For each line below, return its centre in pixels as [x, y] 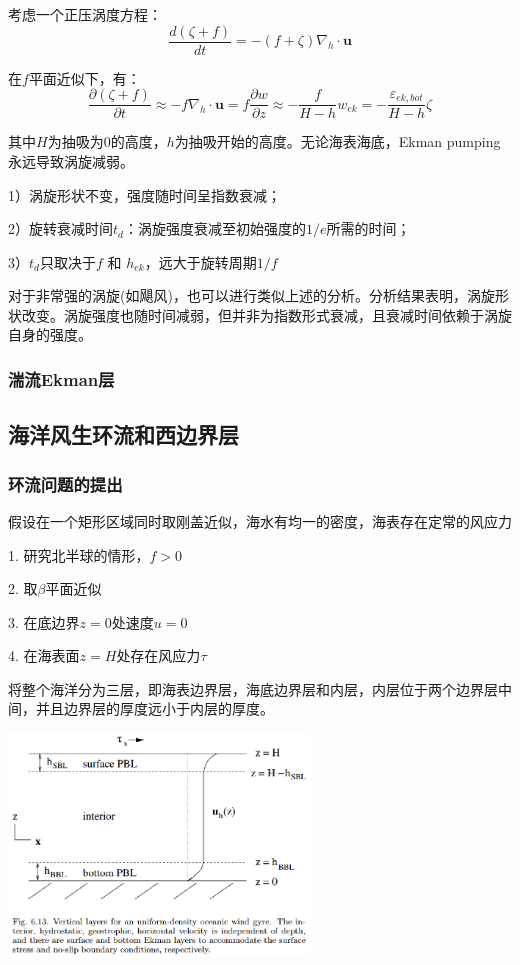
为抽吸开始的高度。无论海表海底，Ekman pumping [337, 141]
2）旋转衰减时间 [60, 228]
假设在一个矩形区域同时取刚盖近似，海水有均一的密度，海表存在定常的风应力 [260, 520]
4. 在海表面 [44, 655]
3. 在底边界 [44, 621]
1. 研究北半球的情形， [79, 554]
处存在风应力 [158, 655]
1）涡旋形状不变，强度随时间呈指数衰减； [144, 194]
